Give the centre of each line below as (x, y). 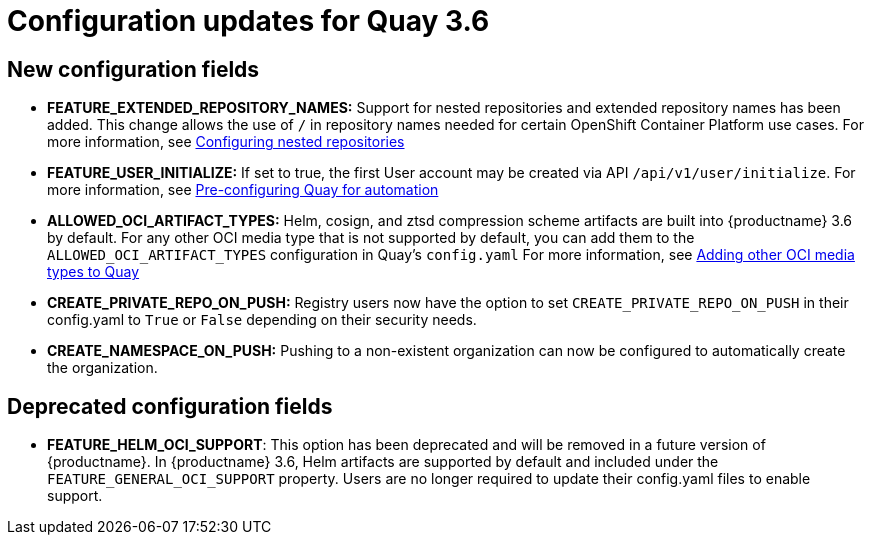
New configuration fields (133, 69)
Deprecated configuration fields (170, 406)
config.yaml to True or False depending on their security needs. (262, 320)
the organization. (102, 368)
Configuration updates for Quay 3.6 (248, 21)
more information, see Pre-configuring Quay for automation (243, 190)
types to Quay (93, 272)
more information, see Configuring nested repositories (226, 142)
